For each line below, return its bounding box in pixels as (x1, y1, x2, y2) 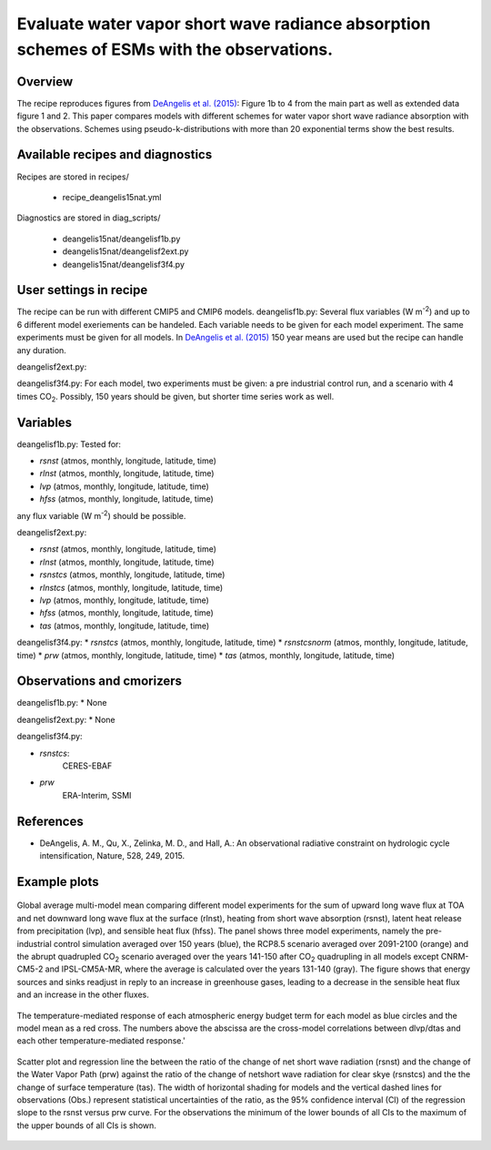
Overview (16, 74, 74, 89)
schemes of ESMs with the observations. (16, 39, 334, 59)
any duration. (16, 344, 67, 355)
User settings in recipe (16, 282, 148, 298)
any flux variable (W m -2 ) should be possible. (16, 508, 186, 521)
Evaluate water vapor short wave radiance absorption (16, 14, 431, 34)
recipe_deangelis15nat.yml (62, 191, 162, 202)
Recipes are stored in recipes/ (16, 171, 129, 182)
